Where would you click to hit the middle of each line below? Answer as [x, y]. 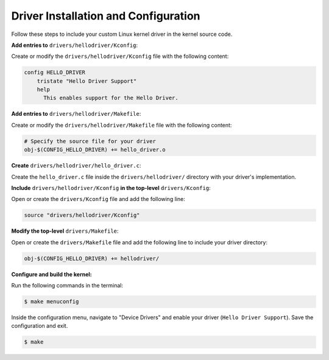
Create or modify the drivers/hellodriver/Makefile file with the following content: [122, 125]
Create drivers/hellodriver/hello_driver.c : [76, 166]
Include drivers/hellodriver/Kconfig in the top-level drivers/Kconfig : [111, 188]
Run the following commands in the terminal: [67, 286]
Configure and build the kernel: [51, 274]
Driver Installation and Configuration [106, 16]
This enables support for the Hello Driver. [111, 98]
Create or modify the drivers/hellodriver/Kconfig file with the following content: [120, 56]
